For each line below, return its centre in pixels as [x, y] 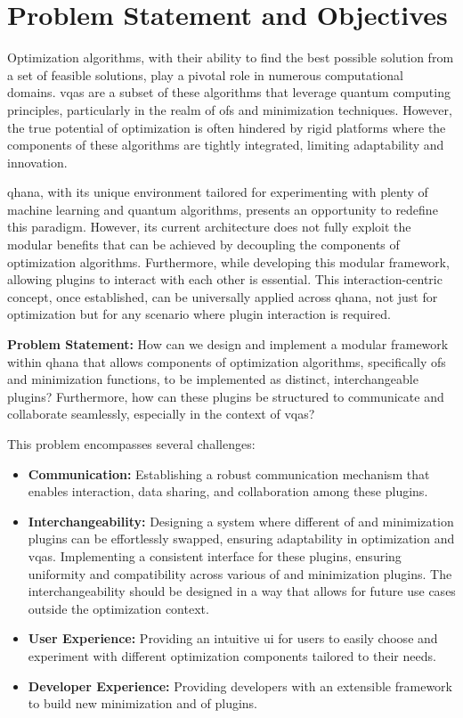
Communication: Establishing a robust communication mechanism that [229, 473]
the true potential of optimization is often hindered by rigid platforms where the [227, 127]
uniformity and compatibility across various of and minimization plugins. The [240, 573]
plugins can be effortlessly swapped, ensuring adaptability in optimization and [241, 538]
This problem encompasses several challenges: [131, 444]
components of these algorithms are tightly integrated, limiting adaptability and [226, 145]
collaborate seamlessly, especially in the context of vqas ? [161, 414]
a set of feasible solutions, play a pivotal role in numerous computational [205, 74]
